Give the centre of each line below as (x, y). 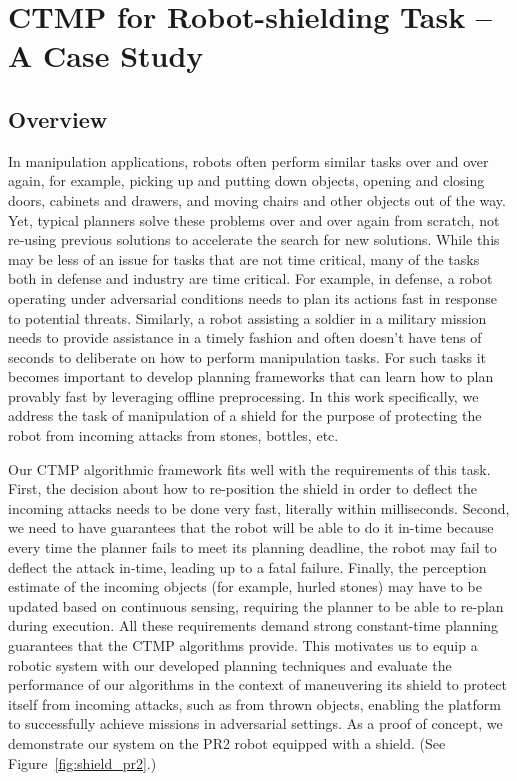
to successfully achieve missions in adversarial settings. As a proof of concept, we (255, 723)
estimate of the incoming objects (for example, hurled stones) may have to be (245, 586)
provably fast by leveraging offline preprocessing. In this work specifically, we (243, 395)
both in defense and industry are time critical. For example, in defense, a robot (250, 278)
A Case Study (106, 55)
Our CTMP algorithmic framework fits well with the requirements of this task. (249, 468)
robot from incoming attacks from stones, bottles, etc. (173, 435)
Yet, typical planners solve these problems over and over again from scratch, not (254, 219)
